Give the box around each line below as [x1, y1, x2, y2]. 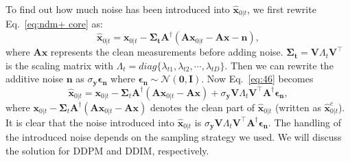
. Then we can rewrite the [224, 58, 334, 72]
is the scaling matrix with [5, 58, 113, 72]
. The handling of [268, 115, 342, 129]
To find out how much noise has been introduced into [5, 2, 230, 16]
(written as [275, 100, 321, 114]
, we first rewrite [247, 2, 316, 16]
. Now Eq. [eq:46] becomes [201, 71, 314, 86]
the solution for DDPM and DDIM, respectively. [5, 143, 209, 157]
